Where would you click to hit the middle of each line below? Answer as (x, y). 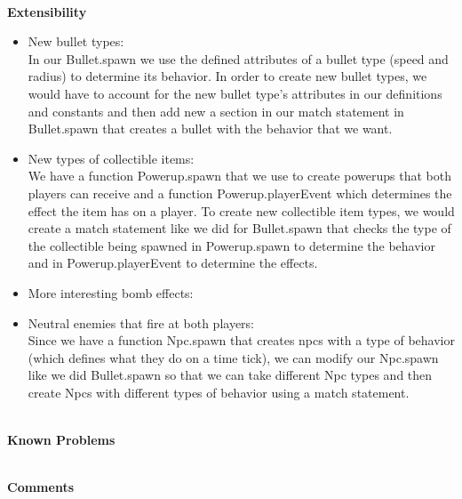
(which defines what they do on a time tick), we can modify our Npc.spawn (233, 357)
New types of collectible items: (111, 158)
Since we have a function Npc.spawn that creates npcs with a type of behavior (241, 340)
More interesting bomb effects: (111, 292)
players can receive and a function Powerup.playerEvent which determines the (240, 193)
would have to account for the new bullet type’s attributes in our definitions (235, 93)
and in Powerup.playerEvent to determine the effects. (173, 263)
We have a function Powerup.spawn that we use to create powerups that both (239, 176)
